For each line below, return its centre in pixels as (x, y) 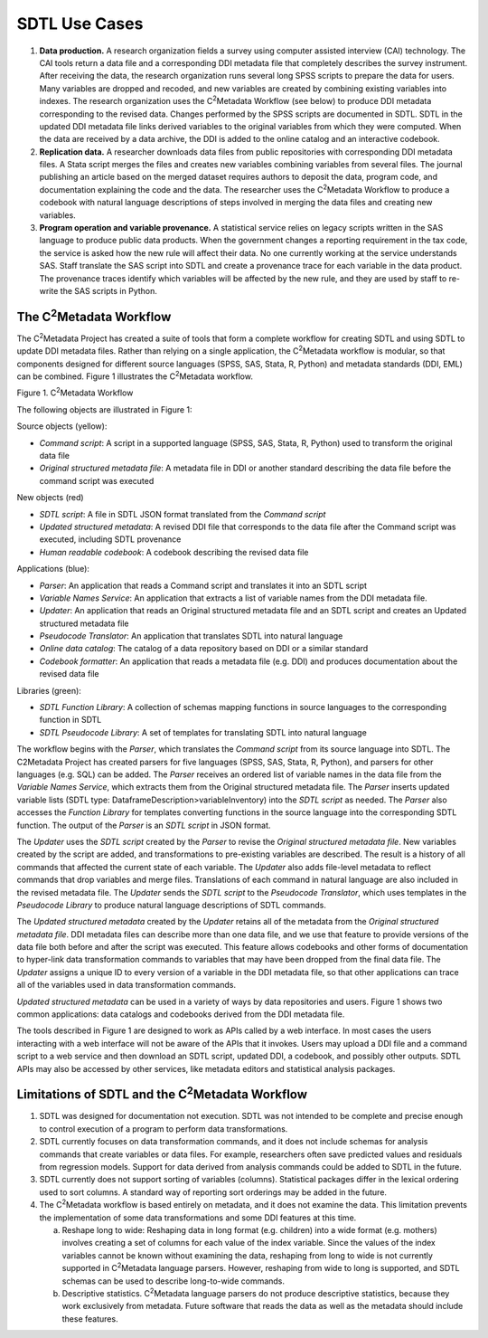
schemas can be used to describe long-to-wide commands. (173, 1281)
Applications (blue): (53, 569)
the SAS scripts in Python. (109, 290)
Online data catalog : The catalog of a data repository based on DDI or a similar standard (204, 649)
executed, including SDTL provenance (110, 539)
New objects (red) (51, 498)
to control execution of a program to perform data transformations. (164, 1129)
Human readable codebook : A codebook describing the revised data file (174, 552)
